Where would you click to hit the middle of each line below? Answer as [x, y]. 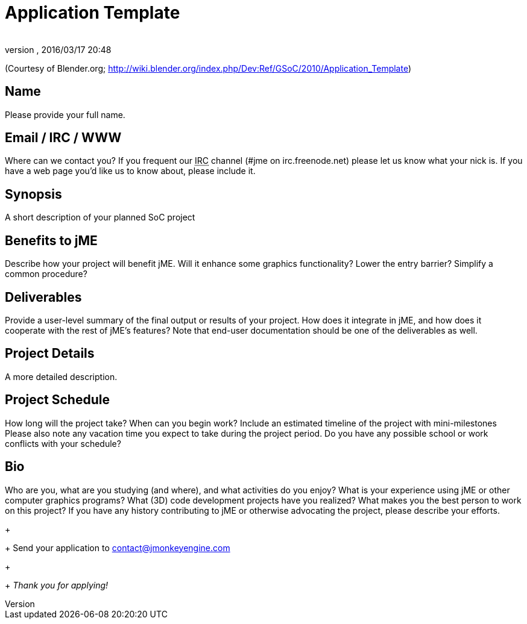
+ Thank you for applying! [57, 585]
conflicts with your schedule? [63, 443]
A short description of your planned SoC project [100, 217]
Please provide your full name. [65, 114]
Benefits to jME [51, 240]
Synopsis [33, 194]
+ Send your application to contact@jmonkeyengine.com [118, 548]
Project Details [50, 354]
